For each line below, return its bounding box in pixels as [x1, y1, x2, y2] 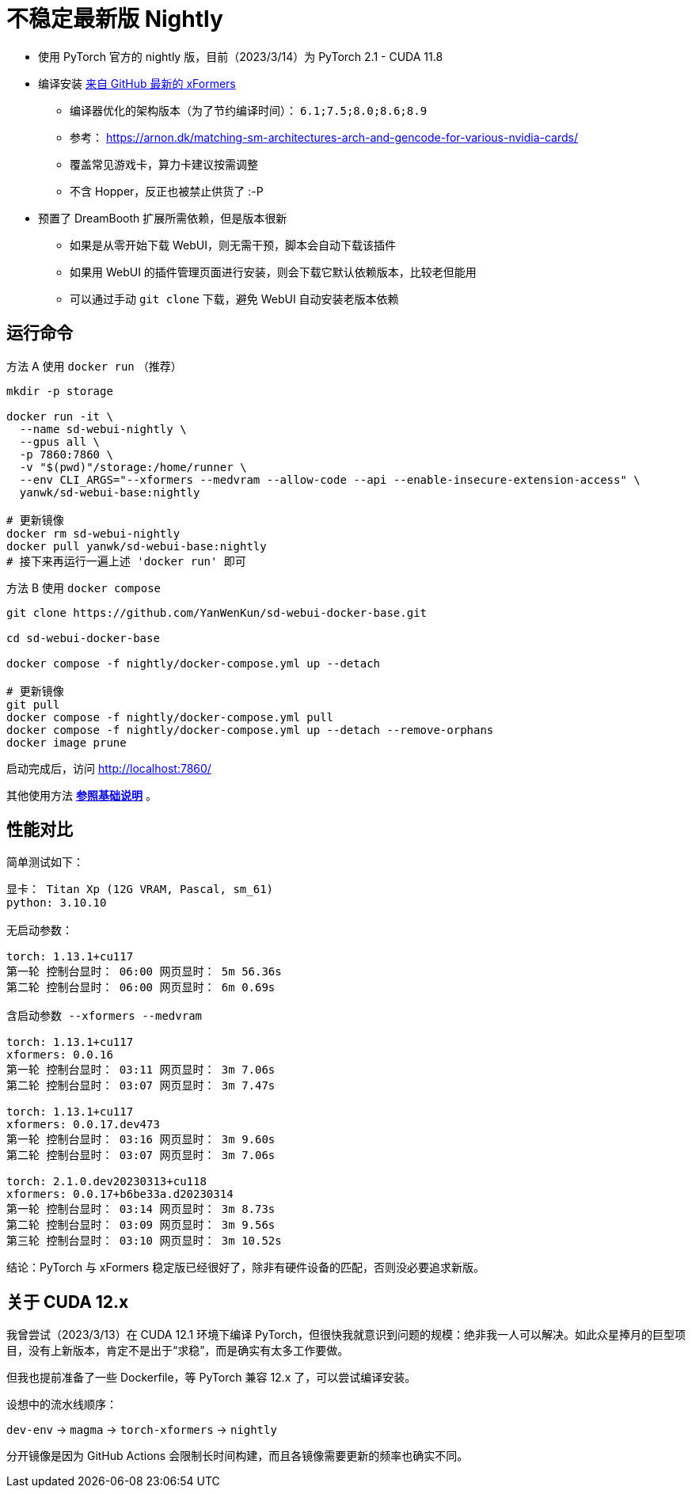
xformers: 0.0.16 [6, 1048, 113, 1062]
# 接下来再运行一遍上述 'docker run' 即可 [6, 554, 246, 568]
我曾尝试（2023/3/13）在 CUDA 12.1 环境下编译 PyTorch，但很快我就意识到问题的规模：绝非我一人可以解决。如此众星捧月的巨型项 [6, 1328, 686, 1342]
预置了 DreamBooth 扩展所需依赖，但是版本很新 [38, 211, 287, 225]
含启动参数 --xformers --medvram [6, 1009, 203, 1023]
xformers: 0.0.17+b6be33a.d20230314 [6, 1188, 234, 1201]
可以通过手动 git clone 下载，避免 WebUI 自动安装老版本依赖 [70, 291, 399, 306]
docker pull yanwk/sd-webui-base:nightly [6, 539, 267, 553]
